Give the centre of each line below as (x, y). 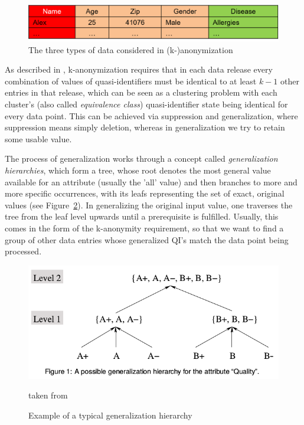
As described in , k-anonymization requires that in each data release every (139, 69)
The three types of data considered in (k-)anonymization (131, 49)
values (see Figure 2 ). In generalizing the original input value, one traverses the (149, 205)
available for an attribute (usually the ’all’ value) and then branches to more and (151, 182)
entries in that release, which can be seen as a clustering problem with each (141, 92)
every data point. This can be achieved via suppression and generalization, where (151, 115)
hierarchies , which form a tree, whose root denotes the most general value (138, 170)
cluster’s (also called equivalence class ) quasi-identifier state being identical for (146, 104)
